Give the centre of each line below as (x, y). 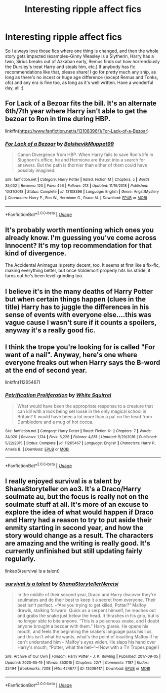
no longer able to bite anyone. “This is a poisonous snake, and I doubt (88, 621)
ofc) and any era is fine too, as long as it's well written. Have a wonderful (79, 82)
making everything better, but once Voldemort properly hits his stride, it (78, 270)
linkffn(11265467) (23, 382)
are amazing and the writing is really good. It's (78, 543)
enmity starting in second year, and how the (74, 528)
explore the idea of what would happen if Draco (80, 512)
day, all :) (14, 87)
